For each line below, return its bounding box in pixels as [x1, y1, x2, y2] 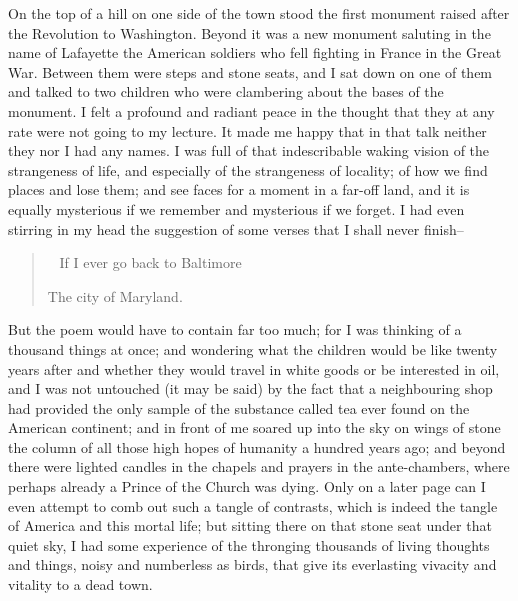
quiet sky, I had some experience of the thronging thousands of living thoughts [8, 534, 490, 555]
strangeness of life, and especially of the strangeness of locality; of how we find [8, 159, 488, 180]
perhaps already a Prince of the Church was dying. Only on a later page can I [8, 476, 486, 497]
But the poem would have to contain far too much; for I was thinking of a [8, 319, 462, 340]
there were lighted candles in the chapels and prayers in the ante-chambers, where [8, 456, 510, 477]
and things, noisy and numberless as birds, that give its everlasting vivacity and [8, 554, 497, 575]
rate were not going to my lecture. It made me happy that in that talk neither [8, 120, 487, 141]
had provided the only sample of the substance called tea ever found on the [8, 397, 470, 418]
